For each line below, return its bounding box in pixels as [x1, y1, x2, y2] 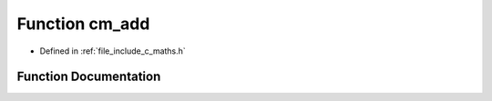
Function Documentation [16, 69, 161, 85]
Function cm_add [16, 14, 150, 34]
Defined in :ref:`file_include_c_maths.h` [39, 45, 186, 56]
